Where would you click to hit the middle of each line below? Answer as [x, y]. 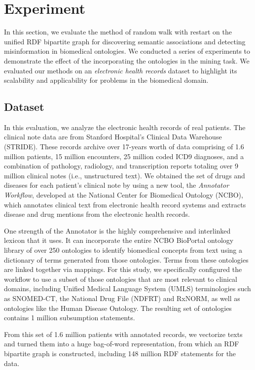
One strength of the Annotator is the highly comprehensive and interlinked [117, 230]
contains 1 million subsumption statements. [70, 318]
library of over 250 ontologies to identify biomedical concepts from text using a [123, 250]
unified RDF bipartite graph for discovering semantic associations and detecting [125, 41]
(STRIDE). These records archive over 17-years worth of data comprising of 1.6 [124, 147]
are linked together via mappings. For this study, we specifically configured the [123, 269]
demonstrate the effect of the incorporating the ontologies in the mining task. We [127, 60]
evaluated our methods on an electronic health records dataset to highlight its [121, 70]
